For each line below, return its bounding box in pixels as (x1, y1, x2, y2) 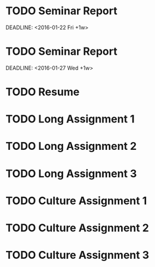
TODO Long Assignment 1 (5, 112, 135, 126)
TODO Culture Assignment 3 (5, 249, 150, 262)
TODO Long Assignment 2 (5, 140, 137, 153)
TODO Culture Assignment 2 (5, 221, 150, 234)
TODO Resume (5, 85, 80, 99)
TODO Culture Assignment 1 (5, 194, 147, 208)
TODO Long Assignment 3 (5, 167, 137, 180)
